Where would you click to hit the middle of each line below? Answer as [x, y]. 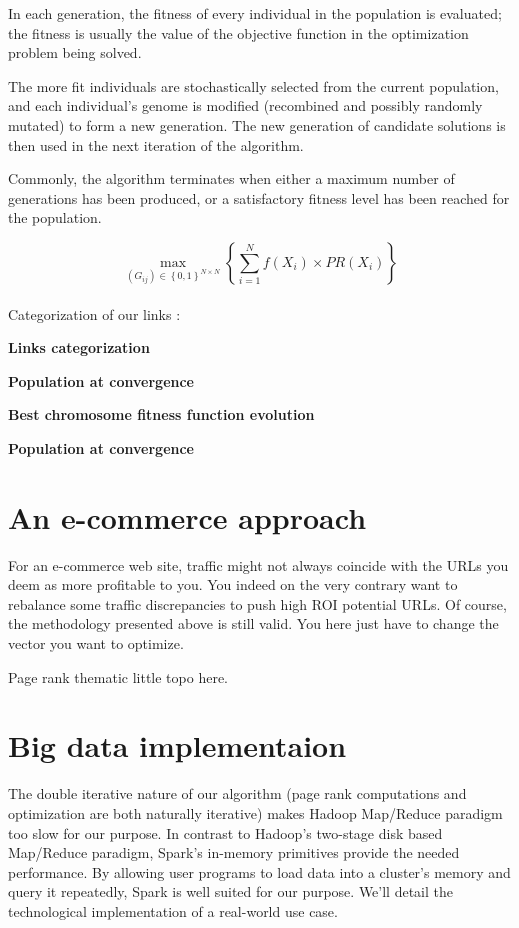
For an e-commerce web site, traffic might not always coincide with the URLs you [258, 564]
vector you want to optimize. [96, 643]
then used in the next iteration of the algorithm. [156, 144]
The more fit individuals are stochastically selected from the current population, [253, 85]
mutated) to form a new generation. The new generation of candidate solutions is [257, 124]
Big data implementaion [177, 745]
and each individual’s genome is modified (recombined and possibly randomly [245, 105]
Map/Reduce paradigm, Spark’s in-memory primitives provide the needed [234, 852]
